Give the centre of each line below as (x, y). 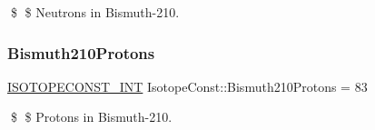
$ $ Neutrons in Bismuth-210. (95, 12)
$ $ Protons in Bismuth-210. (91, 117)
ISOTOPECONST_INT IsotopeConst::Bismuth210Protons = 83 (187, 86)
